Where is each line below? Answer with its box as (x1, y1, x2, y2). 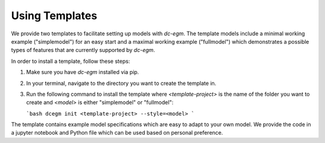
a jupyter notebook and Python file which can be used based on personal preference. (11, 129, 223, 136)
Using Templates (11, 9, 97, 22)
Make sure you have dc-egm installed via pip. (26, 69, 140, 76)
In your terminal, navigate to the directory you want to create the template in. (26, 80, 217, 87)
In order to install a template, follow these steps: (11, 57, 131, 65)
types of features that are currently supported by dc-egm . (11, 47, 155, 54)
